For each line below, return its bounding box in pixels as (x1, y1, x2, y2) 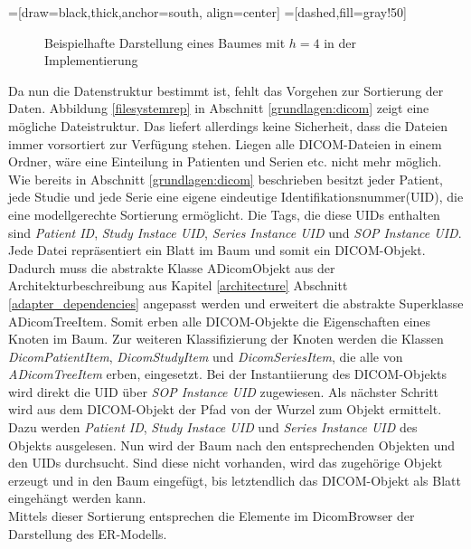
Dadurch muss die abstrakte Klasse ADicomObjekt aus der (8, 258, 335, 277)
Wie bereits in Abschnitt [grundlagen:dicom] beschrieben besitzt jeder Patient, (8, 169, 443, 188)
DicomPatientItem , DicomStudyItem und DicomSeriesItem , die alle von (8, 346, 403, 365)
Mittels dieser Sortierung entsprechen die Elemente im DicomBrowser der (8, 506, 415, 525)
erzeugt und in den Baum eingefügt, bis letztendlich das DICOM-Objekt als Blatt (8, 470, 461, 489)
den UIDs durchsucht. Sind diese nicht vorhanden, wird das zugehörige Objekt (8, 453, 443, 472)
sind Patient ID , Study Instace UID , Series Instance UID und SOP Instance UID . (8, 222, 462, 241)
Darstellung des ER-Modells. (8, 524, 167, 543)
